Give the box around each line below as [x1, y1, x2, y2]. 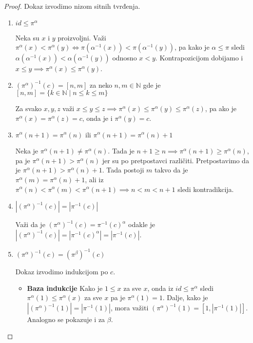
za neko [90, 79, 112, 90]
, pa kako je [175, 42, 210, 52]
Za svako [15, 103, 42, 114]
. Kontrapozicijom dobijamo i [155, 53, 243, 63]
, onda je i [82, 113, 113, 123]
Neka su [15, 32, 39, 42]
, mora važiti [110, 303, 149, 312]
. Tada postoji [102, 165, 144, 175]
